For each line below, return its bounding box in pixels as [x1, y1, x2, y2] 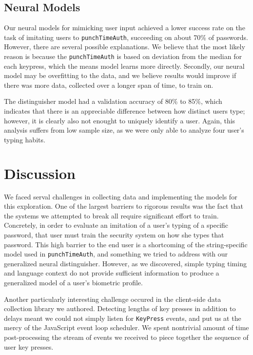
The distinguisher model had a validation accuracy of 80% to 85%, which [4, 96, 222, 106]
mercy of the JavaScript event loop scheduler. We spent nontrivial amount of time [4, 322, 249, 333]
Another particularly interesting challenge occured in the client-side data [4, 294, 221, 304]
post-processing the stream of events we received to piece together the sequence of [4, 332, 249, 342]
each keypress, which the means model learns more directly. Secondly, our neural [4, 60, 245, 71]
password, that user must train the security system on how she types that [4, 229, 224, 239]
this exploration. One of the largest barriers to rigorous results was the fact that [4, 201, 243, 211]
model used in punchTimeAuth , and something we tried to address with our [4, 249, 228, 259]
